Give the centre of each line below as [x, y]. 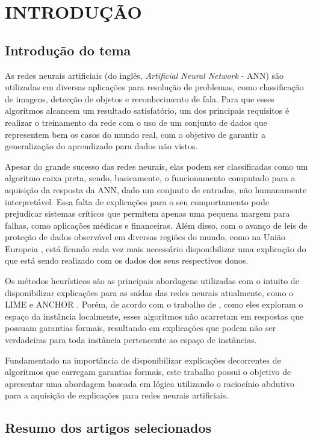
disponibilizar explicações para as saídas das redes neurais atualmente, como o [149, 292]
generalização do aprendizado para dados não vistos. [101, 146]
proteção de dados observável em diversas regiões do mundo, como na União [145, 237]
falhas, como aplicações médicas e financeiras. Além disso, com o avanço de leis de [156, 225]
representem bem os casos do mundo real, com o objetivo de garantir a [135, 134]
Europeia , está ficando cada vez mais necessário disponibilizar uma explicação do [156, 248]
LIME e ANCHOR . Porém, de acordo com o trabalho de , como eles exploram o [154, 304]
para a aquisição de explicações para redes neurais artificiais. [117, 395]
